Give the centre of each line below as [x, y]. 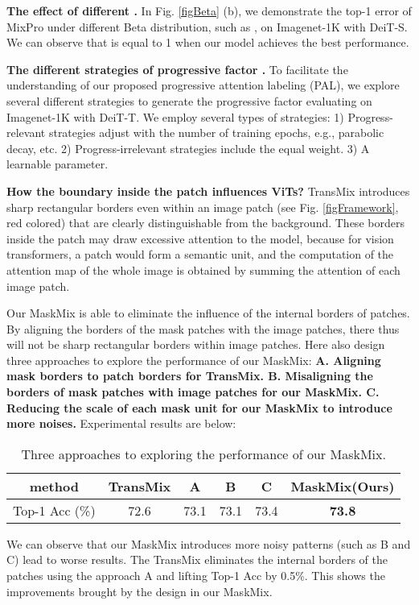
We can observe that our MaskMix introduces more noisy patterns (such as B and [209, 543]
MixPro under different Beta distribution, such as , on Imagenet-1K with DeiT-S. [207, 26]
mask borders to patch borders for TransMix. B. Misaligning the [190, 376]
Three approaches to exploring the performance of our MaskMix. [203, 454]
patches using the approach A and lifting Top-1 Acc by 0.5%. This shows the [196, 576]
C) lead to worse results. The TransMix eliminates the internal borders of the [197, 559]
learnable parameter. [58, 164]
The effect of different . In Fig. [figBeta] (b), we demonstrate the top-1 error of [209, 10]
